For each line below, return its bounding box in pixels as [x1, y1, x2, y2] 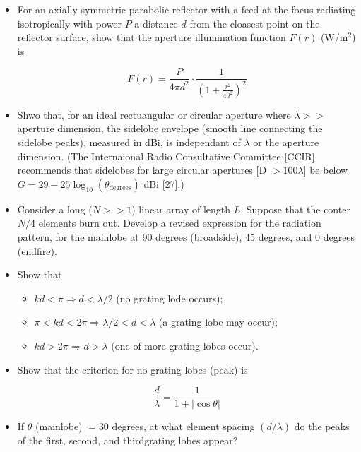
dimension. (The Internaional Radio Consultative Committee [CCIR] [17, 148, 315, 163]
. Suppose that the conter [240, 201, 350, 216]
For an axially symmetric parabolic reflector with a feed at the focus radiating [17, 2, 356, 16]
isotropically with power [17, 16, 122, 30]
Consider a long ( [17, 201, 93, 216]
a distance [134, 16, 178, 30]
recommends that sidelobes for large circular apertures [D [17, 162, 267, 177]
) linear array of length [131, 201, 231, 216]
